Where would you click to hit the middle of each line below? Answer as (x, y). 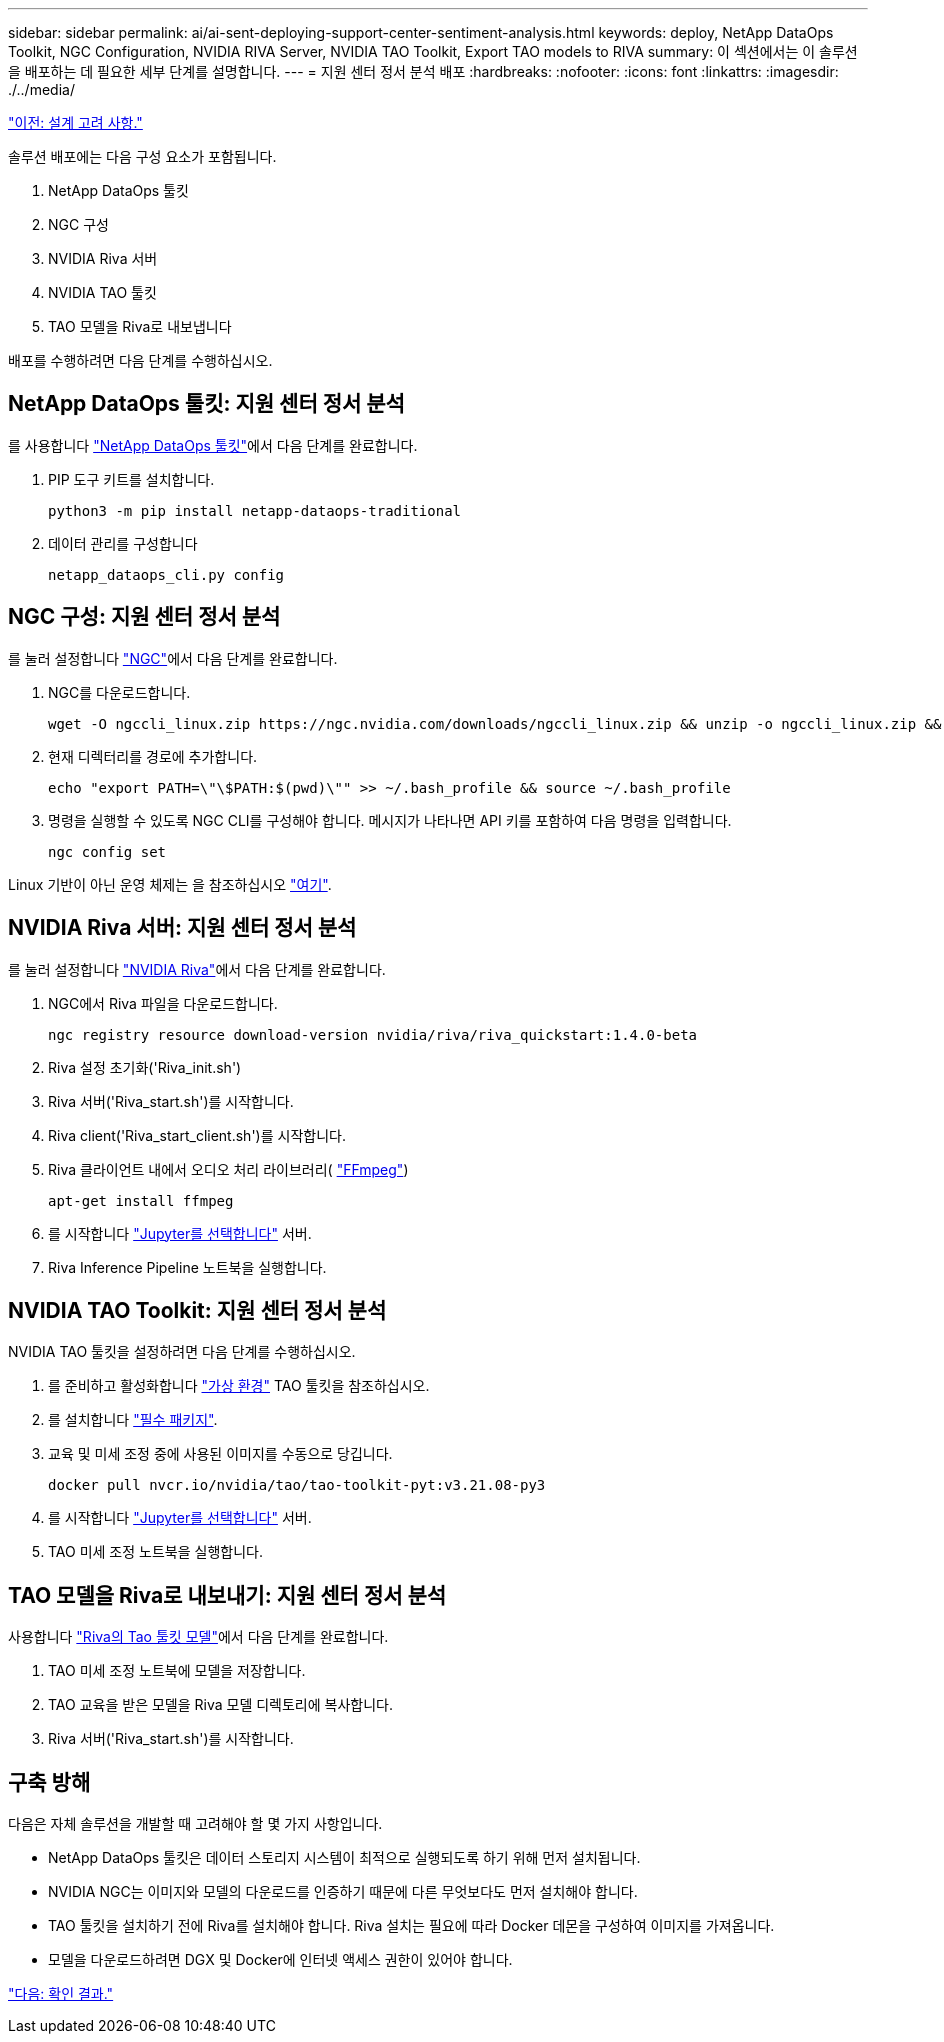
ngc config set (107, 851)
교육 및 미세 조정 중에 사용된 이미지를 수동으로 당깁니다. (220, 1454)
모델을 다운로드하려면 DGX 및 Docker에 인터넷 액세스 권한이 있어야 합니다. (280, 1960)
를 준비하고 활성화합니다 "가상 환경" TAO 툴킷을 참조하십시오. (239, 1386)
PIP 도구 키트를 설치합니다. (131, 479)
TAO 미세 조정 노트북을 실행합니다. (155, 1552)
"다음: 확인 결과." (61, 1994)
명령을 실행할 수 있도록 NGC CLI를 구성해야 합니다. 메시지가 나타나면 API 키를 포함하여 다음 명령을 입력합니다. (390, 820)
